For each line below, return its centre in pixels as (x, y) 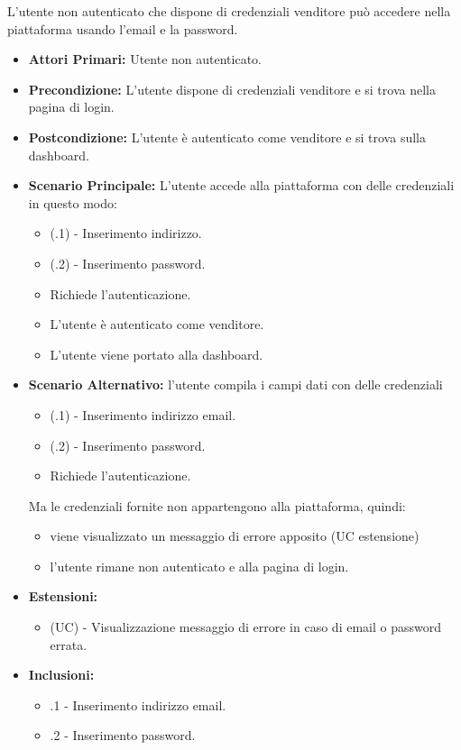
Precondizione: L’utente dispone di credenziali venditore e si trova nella (232, 89)
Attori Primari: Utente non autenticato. (145, 59)
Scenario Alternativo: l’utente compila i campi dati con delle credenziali (235, 384)
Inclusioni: (61, 675)
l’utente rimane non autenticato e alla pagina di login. (199, 566)
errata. (69, 644)
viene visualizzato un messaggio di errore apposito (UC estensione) (235, 536)
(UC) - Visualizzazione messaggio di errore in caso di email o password (245, 627)
